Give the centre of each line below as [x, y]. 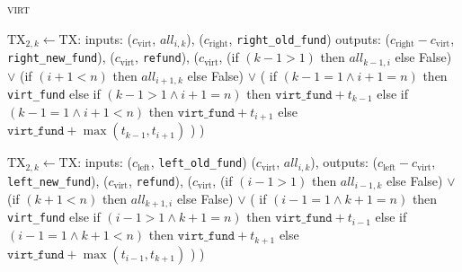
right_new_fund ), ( [61, 57]
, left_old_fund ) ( [203, 162]
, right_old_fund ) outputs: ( [310, 38]
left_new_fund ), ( [58, 180]
